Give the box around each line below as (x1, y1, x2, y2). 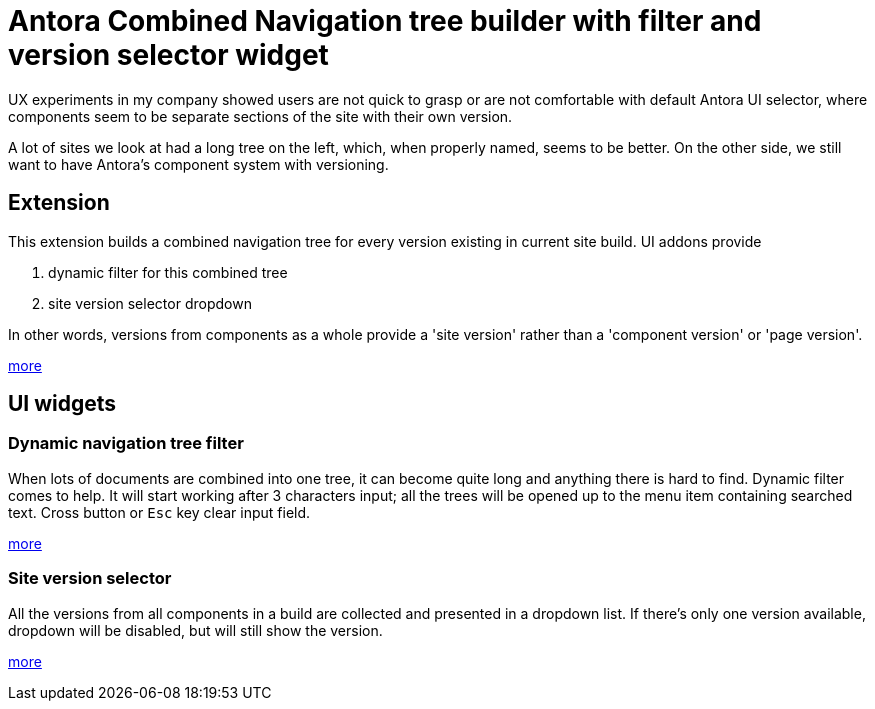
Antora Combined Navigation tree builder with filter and (8, 4, 762, 38)
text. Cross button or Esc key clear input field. (8, 503, 311, 521)
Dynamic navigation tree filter (8, 433, 244, 454)
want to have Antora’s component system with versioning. (8, 155, 389, 173)
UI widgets (8, 391, 117, 417)
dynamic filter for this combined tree (48, 263, 288, 281)
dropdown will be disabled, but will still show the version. (8, 621, 383, 639)
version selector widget (8, 38, 329, 72)
